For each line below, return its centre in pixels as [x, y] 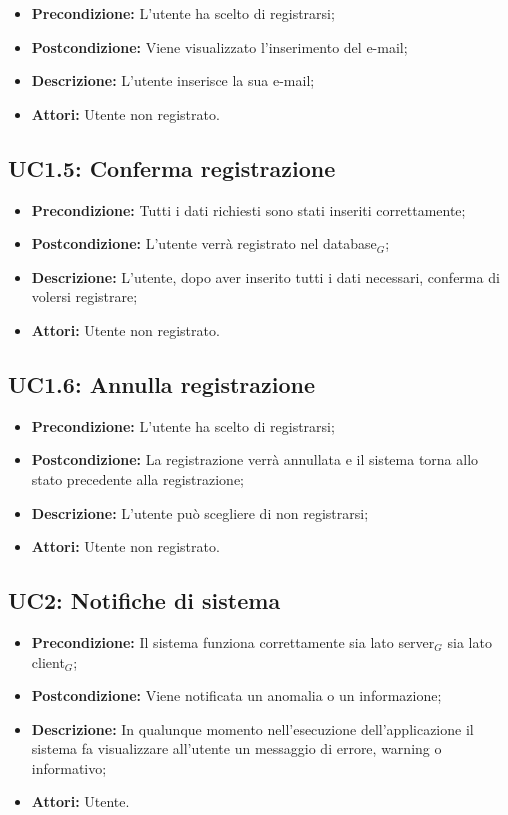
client [48, 661]
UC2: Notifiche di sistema [144, 600]
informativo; [69, 767]
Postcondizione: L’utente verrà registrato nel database [204, 243]
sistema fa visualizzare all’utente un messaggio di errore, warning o [236, 748]
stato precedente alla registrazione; [137, 478]
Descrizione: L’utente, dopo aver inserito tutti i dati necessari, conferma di [265, 276]
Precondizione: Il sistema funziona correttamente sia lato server [233, 641]
